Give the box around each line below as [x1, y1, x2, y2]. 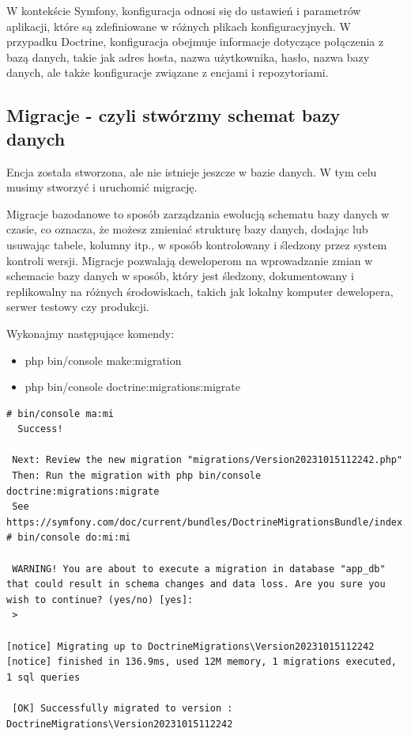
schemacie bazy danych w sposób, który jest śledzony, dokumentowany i [6, 267, 354, 284]
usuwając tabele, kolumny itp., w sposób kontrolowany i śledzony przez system [6, 236, 387, 252]
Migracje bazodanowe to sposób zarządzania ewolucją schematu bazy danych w [6, 205, 390, 222]
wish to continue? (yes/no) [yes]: [6, 594, 194, 605]
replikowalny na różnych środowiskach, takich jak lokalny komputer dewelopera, [6, 283, 394, 299]
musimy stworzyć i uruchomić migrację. [6, 179, 198, 195]
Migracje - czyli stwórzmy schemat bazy [6, 103, 341, 127]
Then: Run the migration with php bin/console [12, 470, 262, 482]
